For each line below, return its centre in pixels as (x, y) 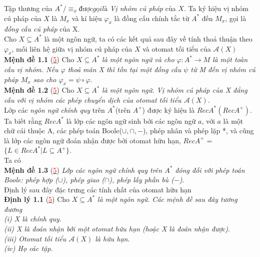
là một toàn (230, 59)
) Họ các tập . (32, 248)
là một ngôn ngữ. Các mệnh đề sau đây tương (167, 199)
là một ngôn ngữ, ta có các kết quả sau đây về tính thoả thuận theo (148, 38)
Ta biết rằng (23, 120)
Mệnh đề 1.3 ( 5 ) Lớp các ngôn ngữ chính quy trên (83, 170)
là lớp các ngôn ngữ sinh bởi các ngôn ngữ (131, 120)
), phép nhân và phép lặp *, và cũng (198, 131)
